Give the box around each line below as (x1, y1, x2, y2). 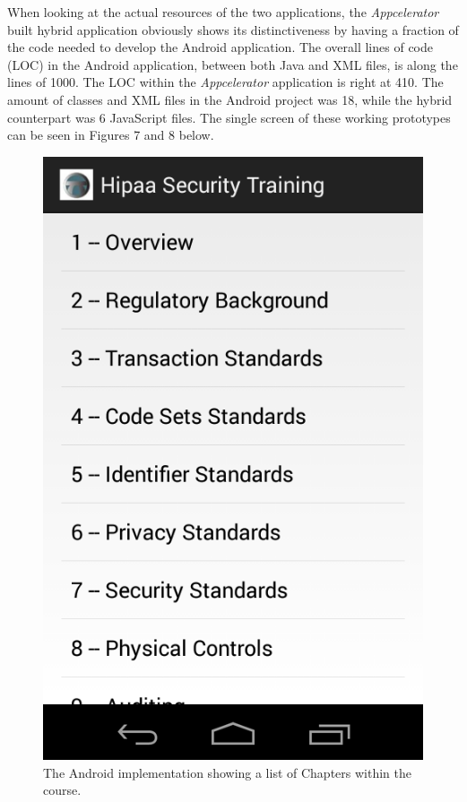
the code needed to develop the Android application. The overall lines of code (7, 38, 433, 56)
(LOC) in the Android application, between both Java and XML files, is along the (7, 55, 458, 73)
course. (43, 780, 82, 799)
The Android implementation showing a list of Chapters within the (43, 763, 411, 781)
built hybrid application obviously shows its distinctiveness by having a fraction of (7, 20, 459, 39)
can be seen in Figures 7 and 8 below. (7, 125, 214, 144)
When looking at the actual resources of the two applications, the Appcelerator (7, 3, 439, 21)
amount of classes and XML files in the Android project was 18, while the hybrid (7, 90, 453, 108)
